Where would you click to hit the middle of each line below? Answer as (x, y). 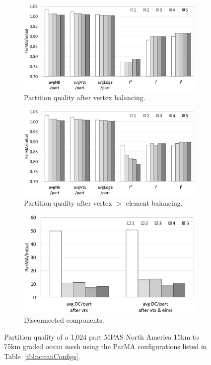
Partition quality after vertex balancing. (85, 97)
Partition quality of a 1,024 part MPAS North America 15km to (102, 336)
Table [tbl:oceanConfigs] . (42, 356)
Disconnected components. (64, 320)
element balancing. (154, 202)
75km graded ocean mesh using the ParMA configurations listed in (105, 346)
